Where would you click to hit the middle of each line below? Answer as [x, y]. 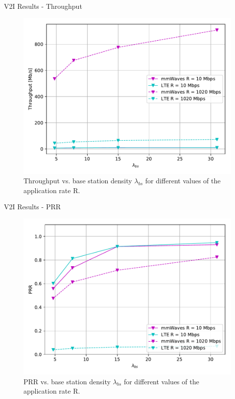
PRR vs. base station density [67, 381]
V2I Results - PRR [33, 207]
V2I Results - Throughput [43, 6]
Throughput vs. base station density [78, 181]
